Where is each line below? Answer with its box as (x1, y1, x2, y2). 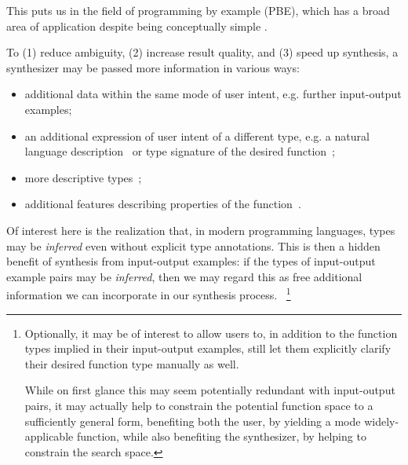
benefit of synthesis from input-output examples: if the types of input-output (6, 253, 376, 269)
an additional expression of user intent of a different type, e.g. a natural (24, 127, 370, 144)
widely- (364, 412, 399, 429)
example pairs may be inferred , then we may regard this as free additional (6, 268, 362, 284)
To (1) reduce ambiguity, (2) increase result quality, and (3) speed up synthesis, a (6, 44, 399, 60)
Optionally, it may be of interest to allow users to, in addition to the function (24, 324, 398, 341)
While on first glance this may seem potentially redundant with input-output (24, 382, 395, 398)
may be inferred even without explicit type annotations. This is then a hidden (6, 237, 381, 254)
